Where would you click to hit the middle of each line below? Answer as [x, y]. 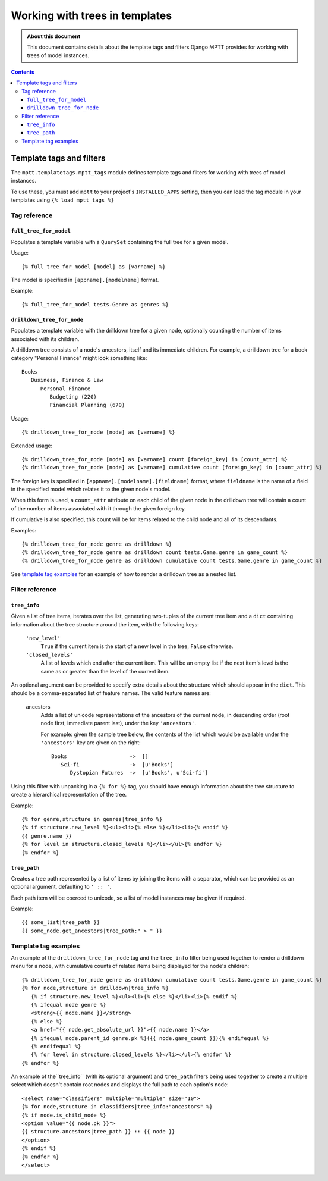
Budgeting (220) [73, 397]
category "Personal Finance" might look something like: [79, 358]
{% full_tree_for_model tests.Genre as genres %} [95, 304]
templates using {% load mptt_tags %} [63, 200]
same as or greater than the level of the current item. [105, 671]
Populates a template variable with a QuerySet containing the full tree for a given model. [120, 242]
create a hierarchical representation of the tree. [69, 795]
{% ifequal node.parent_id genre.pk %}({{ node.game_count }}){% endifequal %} [150, 1038]
